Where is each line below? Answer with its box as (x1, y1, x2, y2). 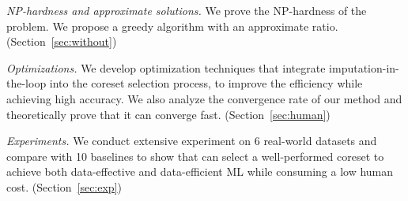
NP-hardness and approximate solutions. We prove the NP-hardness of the (6, 2, 367, 18)
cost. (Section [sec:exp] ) (6, 178, 123, 195)
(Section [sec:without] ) (6, 33, 117, 50)
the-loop (6, 75, 47, 91)
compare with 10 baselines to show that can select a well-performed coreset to (6, 147, 384, 164)
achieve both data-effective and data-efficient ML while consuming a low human (6, 163, 394, 180)
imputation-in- (329, 59, 399, 76)
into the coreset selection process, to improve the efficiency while (49, 75, 363, 91)
